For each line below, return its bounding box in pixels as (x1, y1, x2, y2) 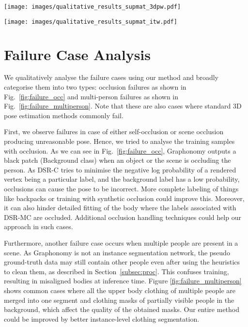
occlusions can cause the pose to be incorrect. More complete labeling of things (4, 183, 239, 193)
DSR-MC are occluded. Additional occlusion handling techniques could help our (4, 212, 241, 222)
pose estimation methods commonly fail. (4, 110, 124, 120)
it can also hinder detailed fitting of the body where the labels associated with (4, 202, 236, 213)
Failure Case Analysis (4, 44, 151, 64)
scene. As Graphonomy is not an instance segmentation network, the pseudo (4, 247, 230, 257)
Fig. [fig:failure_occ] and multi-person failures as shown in (4, 91, 179, 101)
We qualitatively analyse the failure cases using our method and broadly (4, 72, 219, 82)
